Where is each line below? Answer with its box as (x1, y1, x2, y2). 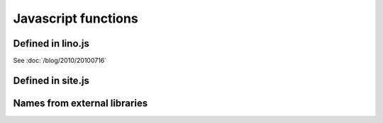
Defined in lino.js (13, 37, 90, 49)
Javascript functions (13, 11, 138, 26)
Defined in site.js (13, 74, 90, 86)
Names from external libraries (13, 97, 148, 109)
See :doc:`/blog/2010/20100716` (13, 57, 107, 65)
